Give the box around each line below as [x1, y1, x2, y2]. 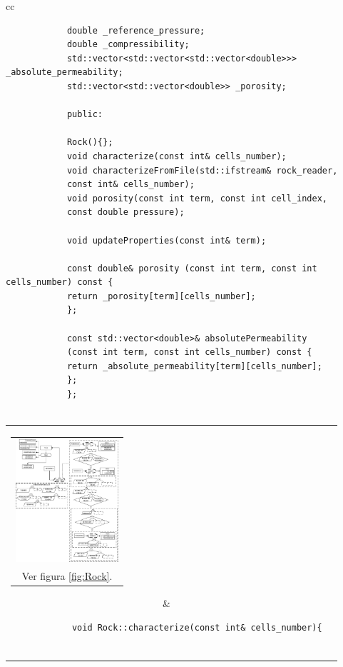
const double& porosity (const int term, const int [66, 263, 317, 274]
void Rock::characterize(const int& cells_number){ [71, 622, 322, 633]
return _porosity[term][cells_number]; [66, 291, 256, 301]
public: [66, 109, 103, 120]
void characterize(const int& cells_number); [66, 151, 287, 161]
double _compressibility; [66, 39, 190, 50]
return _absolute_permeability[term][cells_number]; [66, 361, 322, 371]
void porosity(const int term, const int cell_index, [66, 193, 328, 204]
